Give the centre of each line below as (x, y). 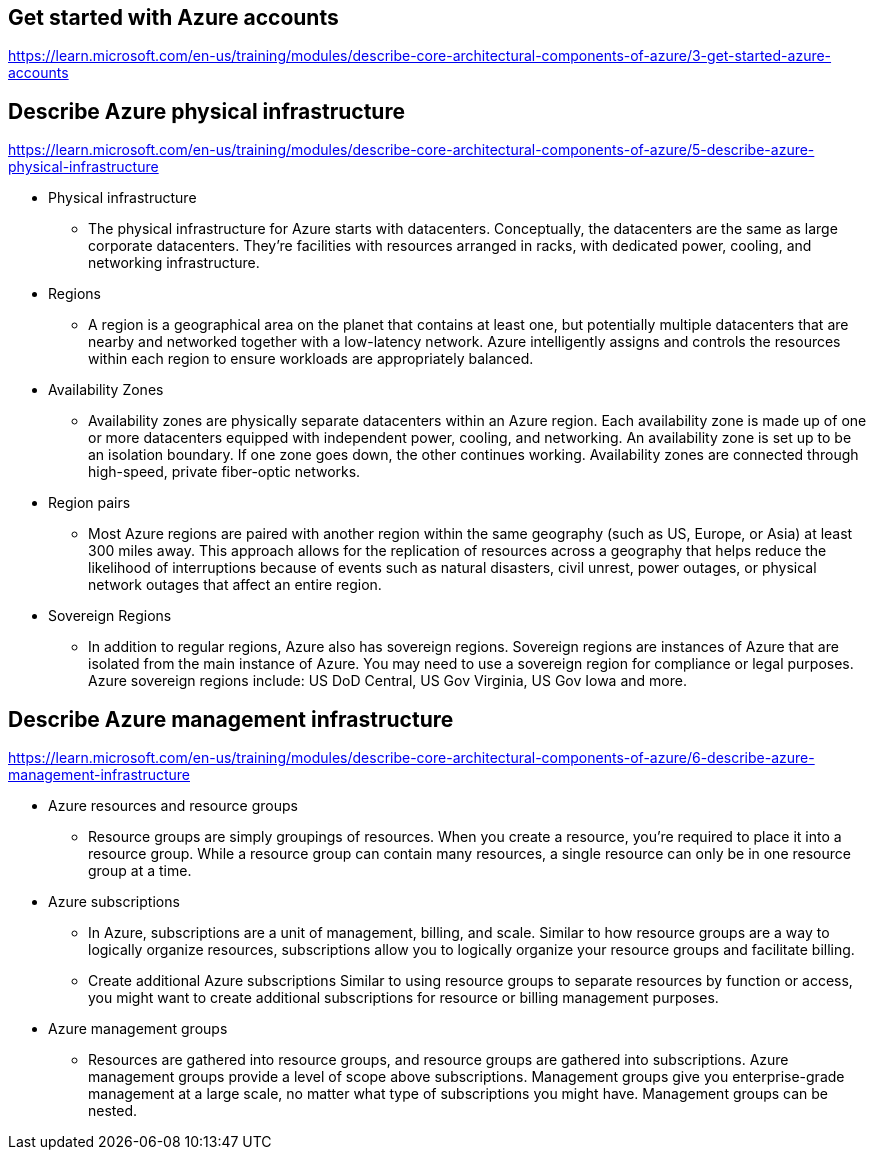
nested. (113, 1111)
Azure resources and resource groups (173, 806)
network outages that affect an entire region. (235, 585)
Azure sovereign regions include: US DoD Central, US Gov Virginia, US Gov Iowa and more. (387, 681)
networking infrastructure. (174, 263)
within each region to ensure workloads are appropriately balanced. (311, 359)
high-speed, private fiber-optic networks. (224, 472)
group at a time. (140, 871)
